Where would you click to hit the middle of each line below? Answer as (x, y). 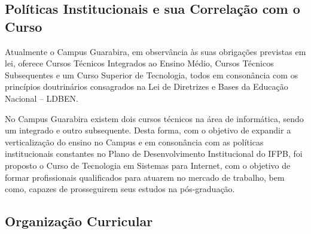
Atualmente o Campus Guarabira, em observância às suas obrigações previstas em (155, 51)
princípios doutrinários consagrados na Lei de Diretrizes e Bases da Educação (147, 86)
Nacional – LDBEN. (42, 98)
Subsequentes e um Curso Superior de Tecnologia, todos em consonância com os (152, 75)
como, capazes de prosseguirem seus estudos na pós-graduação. (120, 189)
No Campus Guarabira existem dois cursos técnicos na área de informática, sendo (154, 118)
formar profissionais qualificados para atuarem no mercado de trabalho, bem (145, 177)
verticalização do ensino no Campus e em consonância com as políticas (134, 142)
